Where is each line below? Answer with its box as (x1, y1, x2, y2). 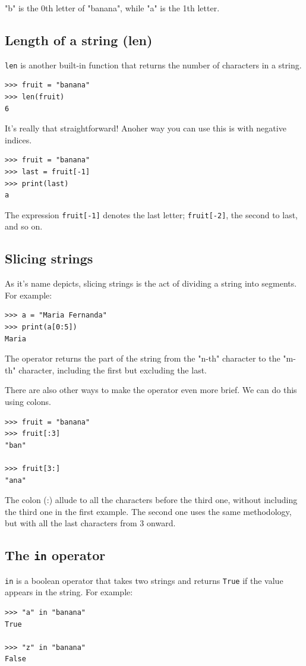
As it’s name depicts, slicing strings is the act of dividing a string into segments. (5, 277, 297, 290)
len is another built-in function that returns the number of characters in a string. (5, 58, 302, 71)
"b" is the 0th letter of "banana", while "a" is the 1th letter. (5, 2, 220, 14)
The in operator (5, 546, 106, 564)
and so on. (5, 220, 43, 233)
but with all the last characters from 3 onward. (5, 517, 176, 529)
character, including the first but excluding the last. (18, 363, 207, 376)
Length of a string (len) (5, 30, 153, 49)
